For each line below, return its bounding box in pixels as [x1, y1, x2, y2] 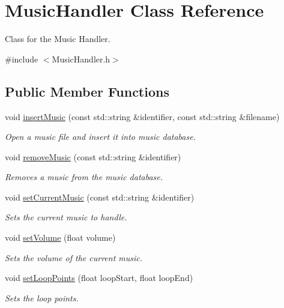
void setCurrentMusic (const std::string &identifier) [5, 190, 195, 203]
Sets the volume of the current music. [5, 251, 143, 264]
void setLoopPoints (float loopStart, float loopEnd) [5, 271, 193, 284]
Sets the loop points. [5, 291, 79, 304]
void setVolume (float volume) [5, 231, 116, 244]
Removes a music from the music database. [5, 171, 163, 183]
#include [5, 52, 38, 65]
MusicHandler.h [52, 52, 110, 65]
